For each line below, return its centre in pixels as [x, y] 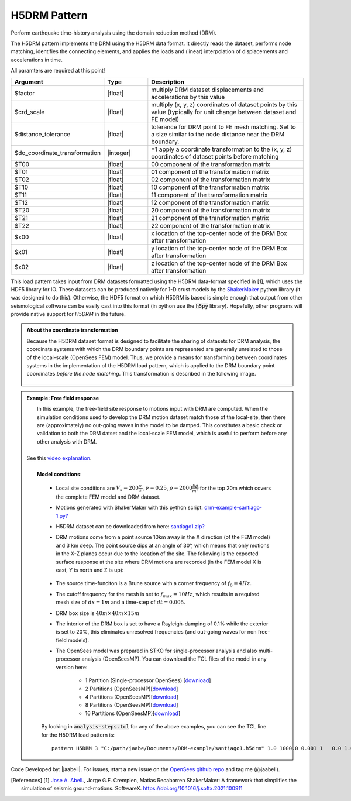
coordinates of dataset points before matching [215, 156]
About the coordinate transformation [72, 330]
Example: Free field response [63, 398]
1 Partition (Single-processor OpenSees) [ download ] [148, 680]
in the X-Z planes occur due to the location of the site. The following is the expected [157, 554]
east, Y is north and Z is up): [90, 570]
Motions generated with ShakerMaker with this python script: [129, 508]
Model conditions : [59, 475]
